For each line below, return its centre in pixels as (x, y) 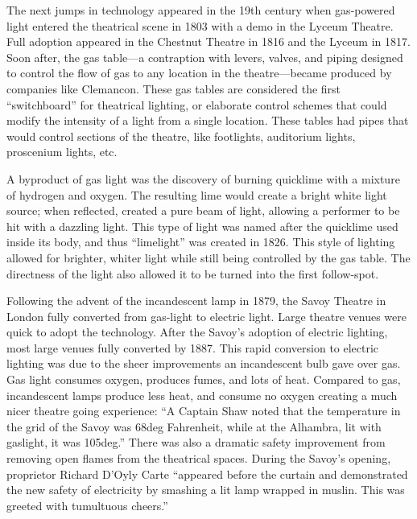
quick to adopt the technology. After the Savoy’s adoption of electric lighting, (197, 332)
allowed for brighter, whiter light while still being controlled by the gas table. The (208, 257)
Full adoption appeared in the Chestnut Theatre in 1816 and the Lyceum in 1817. (208, 41)
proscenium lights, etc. (62, 152)
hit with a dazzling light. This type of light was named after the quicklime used (202, 226)
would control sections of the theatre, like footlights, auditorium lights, (181, 136)
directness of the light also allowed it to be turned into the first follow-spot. (193, 273)
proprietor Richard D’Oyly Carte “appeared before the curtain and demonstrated (207, 474)
